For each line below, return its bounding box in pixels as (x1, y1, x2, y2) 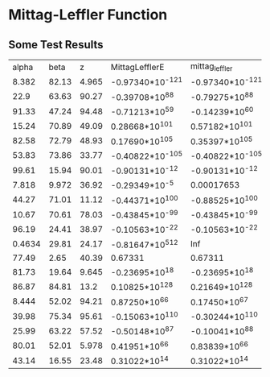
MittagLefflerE (110, 61, 165, 72)
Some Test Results (8, 38, 104, 52)
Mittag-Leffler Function (8, 6, 168, 24)
